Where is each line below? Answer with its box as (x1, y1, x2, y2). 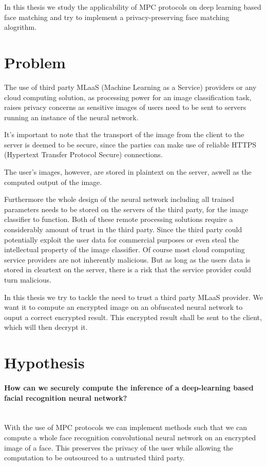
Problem (4, 51, 66, 72)
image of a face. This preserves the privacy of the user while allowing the (4, 442, 234, 453)
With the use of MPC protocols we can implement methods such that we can (4, 422, 247, 433)
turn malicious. (4, 274, 51, 285)
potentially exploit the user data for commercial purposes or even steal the (4, 234, 239, 245)
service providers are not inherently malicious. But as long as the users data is (4, 254, 251, 265)
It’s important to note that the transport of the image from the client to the (4, 129, 244, 140)
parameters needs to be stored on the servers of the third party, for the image (4, 203, 249, 214)
